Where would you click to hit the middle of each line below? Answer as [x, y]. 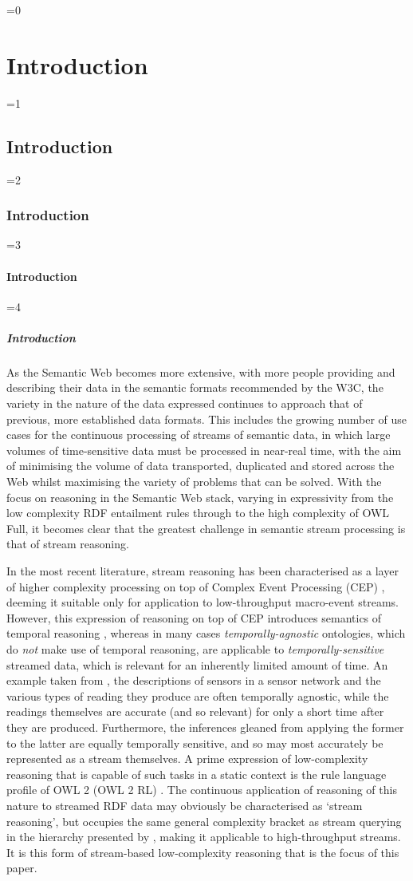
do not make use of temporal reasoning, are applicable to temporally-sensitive [195, 648]
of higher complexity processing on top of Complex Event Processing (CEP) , [196, 586]
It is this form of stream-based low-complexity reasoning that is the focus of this [203, 852]
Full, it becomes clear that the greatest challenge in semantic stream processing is [206, 528]
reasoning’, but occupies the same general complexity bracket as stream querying [204, 821]
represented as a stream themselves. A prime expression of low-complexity [187, 759]
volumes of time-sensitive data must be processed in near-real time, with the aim [204, 450]
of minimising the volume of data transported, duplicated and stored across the [201, 466]
